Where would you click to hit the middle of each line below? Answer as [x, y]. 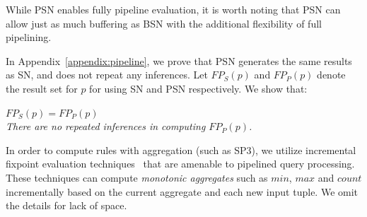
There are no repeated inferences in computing [106, 126]
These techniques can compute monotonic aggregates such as [137, 177]
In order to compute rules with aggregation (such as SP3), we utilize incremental [181, 149]
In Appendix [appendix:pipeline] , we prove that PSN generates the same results [179, 60]
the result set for [42, 88]
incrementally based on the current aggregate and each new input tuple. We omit [182, 191]
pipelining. [29, 37]
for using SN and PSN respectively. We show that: [198, 88]
